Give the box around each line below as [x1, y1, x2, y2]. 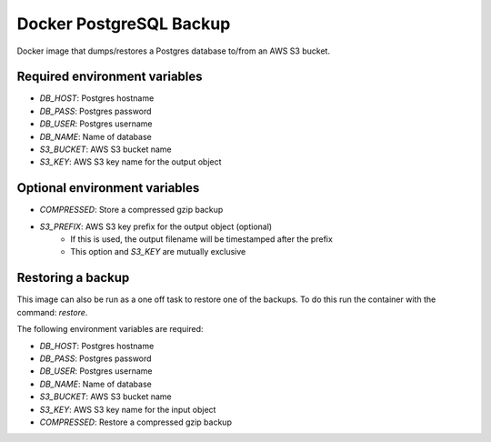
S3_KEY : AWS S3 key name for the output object [39, 156, 222, 167]
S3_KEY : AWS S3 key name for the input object [39, 404, 216, 415]
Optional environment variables [16, 180, 200, 196]
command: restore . [16, 306, 88, 317]
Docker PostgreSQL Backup [16, 14, 231, 34]
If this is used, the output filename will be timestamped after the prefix [70, 234, 334, 245]
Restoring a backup [16, 270, 130, 286]
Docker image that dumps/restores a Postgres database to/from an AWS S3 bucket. [16, 45, 331, 56]
